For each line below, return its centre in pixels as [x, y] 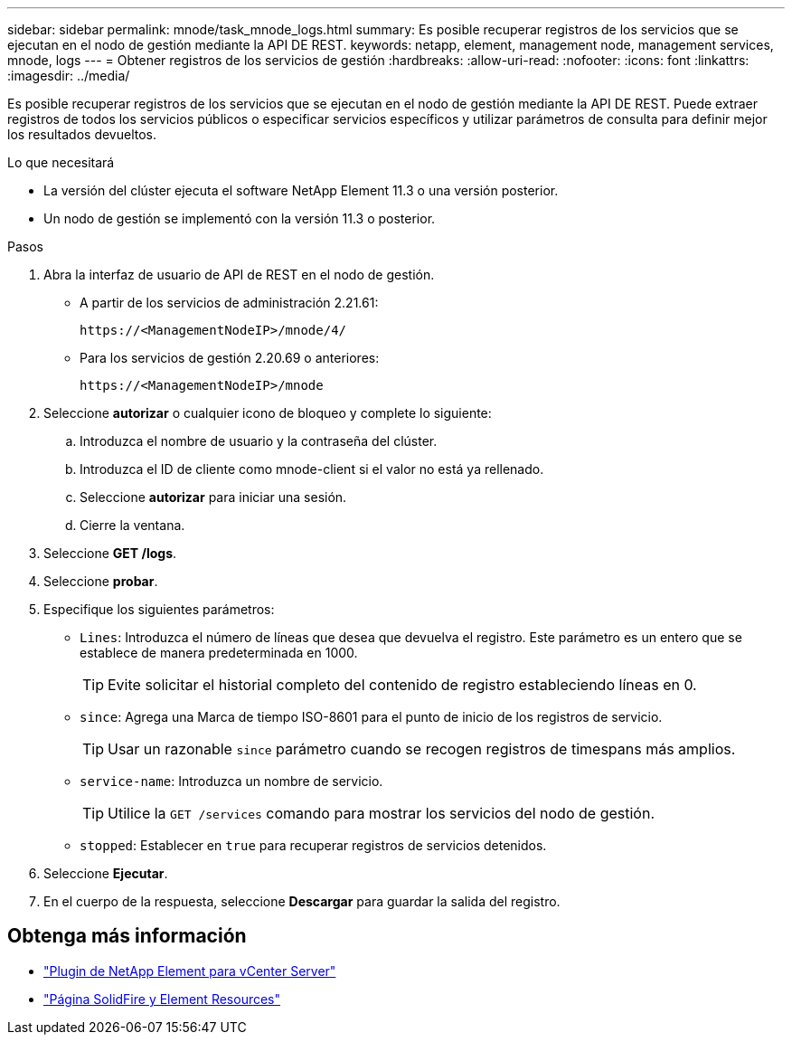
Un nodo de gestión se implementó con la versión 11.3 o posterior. [240, 218]
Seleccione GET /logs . [110, 553]
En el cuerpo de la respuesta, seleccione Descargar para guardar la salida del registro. [302, 901]
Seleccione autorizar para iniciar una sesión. [213, 497]
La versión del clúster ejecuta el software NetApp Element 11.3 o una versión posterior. [301, 190]
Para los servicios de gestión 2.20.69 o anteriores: [230, 358]
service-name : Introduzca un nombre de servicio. [231, 781]
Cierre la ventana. [132, 525]
